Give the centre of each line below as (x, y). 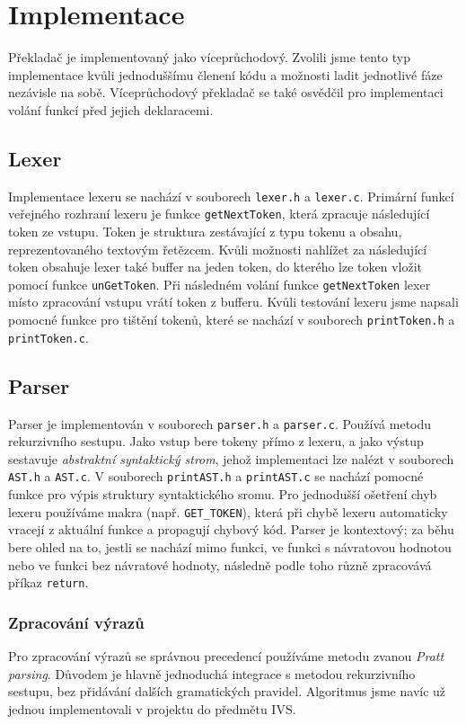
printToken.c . (48, 337)
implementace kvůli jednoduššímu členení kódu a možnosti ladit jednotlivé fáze (225, 74)
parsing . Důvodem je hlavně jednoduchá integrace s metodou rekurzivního (212, 673)
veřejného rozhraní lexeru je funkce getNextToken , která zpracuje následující (219, 214)
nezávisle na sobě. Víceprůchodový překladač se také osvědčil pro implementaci (226, 92)
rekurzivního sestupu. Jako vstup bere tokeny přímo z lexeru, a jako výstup (216, 441)
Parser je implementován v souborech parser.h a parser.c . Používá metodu (220, 423)
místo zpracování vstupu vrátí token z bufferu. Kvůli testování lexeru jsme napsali (233, 302)
